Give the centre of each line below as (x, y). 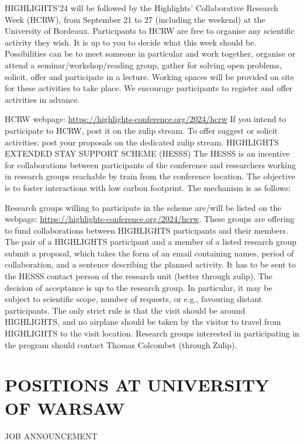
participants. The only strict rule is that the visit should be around (125, 310)
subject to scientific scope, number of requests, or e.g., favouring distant (134, 299)
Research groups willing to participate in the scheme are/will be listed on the (143, 207)
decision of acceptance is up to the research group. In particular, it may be (139, 287)
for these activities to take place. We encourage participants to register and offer (149, 88)
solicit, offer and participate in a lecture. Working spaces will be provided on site (149, 76)
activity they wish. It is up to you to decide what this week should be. (131, 42)
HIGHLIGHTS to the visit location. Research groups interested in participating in (152, 333)
